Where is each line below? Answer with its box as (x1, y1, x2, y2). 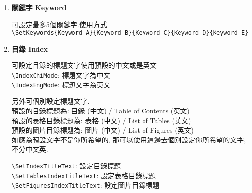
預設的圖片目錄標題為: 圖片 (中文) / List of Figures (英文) (11, 125, 194, 135)
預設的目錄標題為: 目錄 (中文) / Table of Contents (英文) (11, 105, 190, 115)
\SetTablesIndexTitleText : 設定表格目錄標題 (11, 170, 156, 180)
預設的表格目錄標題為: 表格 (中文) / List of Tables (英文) (11, 115, 191, 125)
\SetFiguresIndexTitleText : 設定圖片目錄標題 (11, 180, 160, 190)
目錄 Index (11, 43, 48, 54)
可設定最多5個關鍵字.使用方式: (11, 19, 109, 29)
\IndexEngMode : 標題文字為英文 (11, 79, 110, 89)
